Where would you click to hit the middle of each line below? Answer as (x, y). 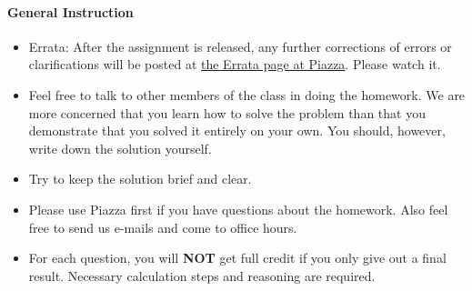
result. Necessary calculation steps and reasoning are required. (202, 275)
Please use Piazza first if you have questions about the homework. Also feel (238, 209)
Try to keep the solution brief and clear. (140, 179)
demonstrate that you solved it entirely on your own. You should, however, (237, 130)
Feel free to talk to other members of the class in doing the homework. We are (247, 94)
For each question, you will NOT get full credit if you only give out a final (237, 258)
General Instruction (70, 11)
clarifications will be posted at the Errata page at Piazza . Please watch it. (235, 64)
